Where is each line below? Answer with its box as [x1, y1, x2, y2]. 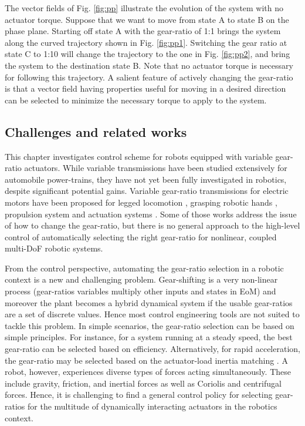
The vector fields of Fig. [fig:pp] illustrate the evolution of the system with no [5, 2, 284, 14]
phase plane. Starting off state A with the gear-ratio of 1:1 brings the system [5, 25, 281, 37]
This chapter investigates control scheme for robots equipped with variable [5, 150, 273, 162]
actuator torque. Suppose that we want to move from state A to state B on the [5, 13, 289, 25]
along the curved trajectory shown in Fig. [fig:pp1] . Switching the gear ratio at [5, 36, 287, 48]
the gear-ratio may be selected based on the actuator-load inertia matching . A [5, 354, 288, 366]
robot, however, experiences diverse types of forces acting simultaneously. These [5, 365, 291, 378]
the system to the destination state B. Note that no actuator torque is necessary [5, 59, 293, 71]
